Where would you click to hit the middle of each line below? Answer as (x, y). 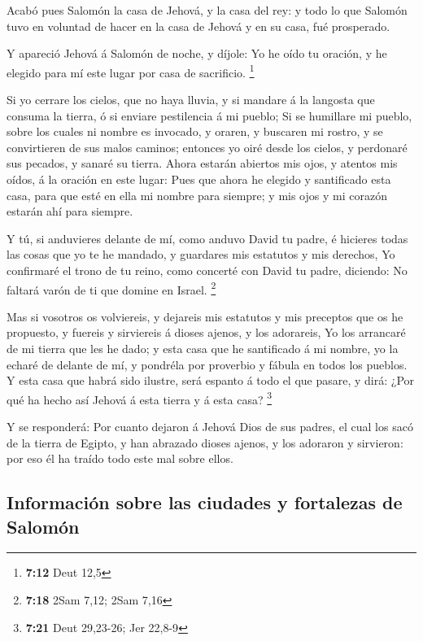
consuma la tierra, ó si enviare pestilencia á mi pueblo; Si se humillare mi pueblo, (209, 115)
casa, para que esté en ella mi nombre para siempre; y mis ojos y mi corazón (197, 195)
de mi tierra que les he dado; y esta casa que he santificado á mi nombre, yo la (203, 348)
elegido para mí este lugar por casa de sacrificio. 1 (131, 71)
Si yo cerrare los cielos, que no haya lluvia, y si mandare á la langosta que (191, 100)
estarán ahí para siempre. (70, 211)
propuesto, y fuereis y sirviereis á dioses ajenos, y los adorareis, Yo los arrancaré (206, 332)
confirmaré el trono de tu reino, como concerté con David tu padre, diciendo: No (207, 270)
